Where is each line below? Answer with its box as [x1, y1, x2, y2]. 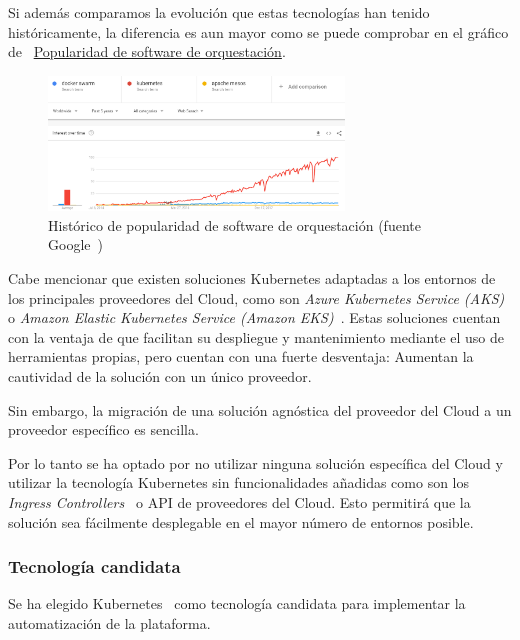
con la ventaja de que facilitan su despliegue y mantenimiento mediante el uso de [8, 326, 505, 347]
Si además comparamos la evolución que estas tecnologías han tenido [8, 2, 430, 22]
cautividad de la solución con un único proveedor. [8, 366, 312, 387]
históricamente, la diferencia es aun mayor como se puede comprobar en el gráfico [8, 21, 509, 42]
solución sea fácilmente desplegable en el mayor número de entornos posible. [8, 511, 474, 532]
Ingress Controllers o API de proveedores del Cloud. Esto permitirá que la [8, 491, 471, 512]
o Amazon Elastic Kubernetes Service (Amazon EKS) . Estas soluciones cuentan [8, 307, 501, 328]
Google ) [48, 234, 103, 255]
